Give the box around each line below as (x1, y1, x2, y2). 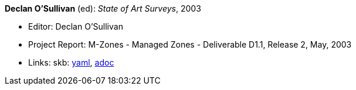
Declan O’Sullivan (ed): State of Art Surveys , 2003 (5, 3, 201, 13)
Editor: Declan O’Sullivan (28, 21, 123, 31)
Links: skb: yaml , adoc (28, 57, 114, 67)
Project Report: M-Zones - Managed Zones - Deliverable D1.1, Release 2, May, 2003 (28, 39, 352, 49)
